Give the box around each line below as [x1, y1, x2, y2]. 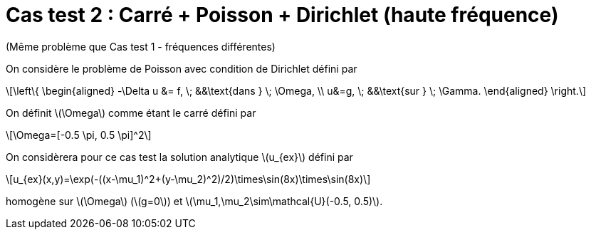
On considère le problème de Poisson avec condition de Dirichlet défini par [6, 62, 357, 75]
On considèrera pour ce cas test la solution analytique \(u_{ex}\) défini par [6, 150, 353, 163]
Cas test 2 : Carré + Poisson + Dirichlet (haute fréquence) [6, 3, 559, 27]
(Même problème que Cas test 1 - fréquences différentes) [6, 40, 276, 53]
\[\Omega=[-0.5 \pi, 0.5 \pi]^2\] [6, 128, 152, 141]
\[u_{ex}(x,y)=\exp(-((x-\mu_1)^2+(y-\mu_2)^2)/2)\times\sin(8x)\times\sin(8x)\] [6, 172, 371, 185]
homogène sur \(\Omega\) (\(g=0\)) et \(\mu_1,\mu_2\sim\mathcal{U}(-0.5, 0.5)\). [6, 194, 383, 207]
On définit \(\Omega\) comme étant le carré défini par [6, 106, 256, 119]
